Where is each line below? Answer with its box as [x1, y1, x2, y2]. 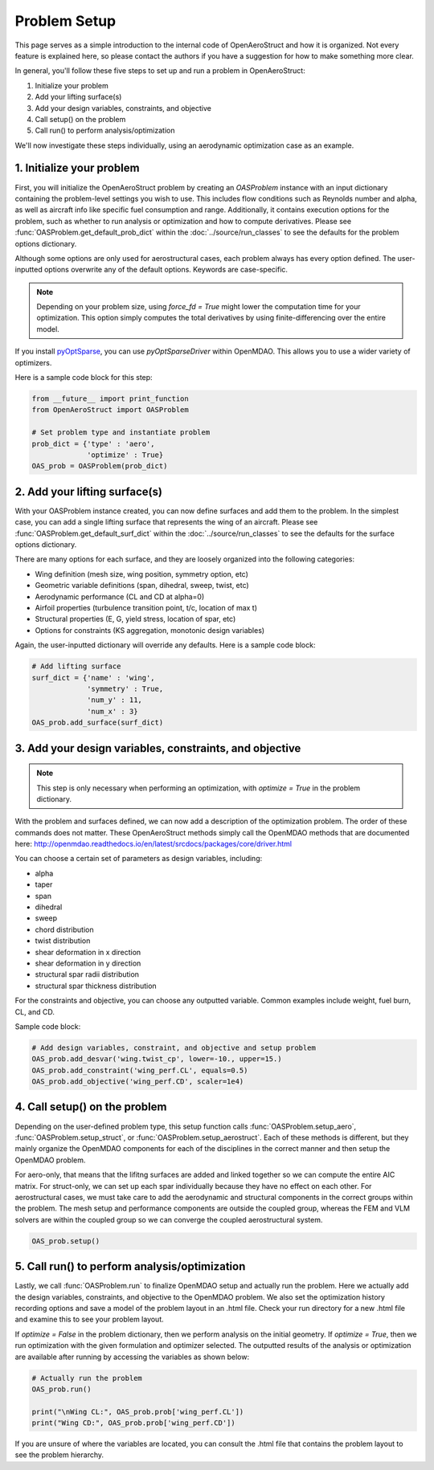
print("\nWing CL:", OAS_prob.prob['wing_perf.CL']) [31, 1407, 244, 1416]
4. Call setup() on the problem [14, 1100, 167, 1114]
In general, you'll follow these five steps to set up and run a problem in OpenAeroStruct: [14, 66, 305, 76]
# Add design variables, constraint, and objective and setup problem [31, 1043, 317, 1052]
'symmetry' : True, [87, 684, 164, 693]
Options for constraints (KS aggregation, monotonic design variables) [35, 625, 265, 635]
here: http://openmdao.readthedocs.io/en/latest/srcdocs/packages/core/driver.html [14, 839, 293, 849]
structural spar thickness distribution [35, 981, 157, 990]
